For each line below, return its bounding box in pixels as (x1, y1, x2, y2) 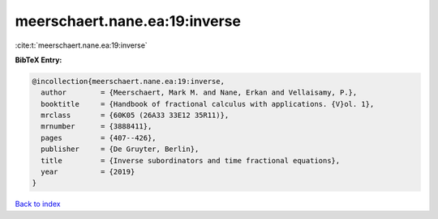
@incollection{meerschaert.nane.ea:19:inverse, (32, 77, 225, 86)
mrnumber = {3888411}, (41, 122, 152, 131)
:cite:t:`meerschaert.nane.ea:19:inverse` (15, 40, 148, 50)
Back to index (15, 199, 61, 209)
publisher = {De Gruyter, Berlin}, (41, 145, 200, 154)
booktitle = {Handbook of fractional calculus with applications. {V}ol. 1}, (41, 99, 375, 108)
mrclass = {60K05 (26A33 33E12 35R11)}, (41, 111, 230, 120)
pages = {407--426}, (41, 133, 157, 142)
